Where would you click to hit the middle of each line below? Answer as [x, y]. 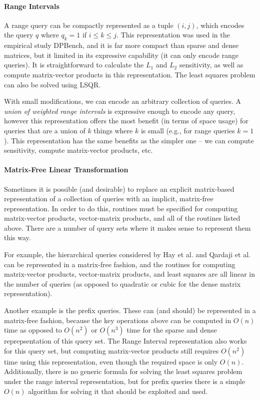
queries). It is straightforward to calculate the [74, 65]
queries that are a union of [45, 130]
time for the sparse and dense [172, 330]
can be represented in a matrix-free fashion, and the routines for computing [120, 264]
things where [113, 130]
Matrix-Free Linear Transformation [66, 170]
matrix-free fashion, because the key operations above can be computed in [118, 320]
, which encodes [220, 25]
